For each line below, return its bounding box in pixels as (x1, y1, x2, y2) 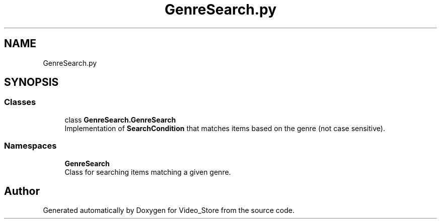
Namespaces (4, 141, 57, 151)
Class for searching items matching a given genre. (64, 167, 231, 176)
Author (4, 184, 40, 197)
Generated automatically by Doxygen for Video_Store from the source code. (43, 206, 295, 215)
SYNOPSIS (4, 76, 59, 89)
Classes (4, 97, 36, 107)
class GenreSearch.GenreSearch (64, 115, 176, 124)
